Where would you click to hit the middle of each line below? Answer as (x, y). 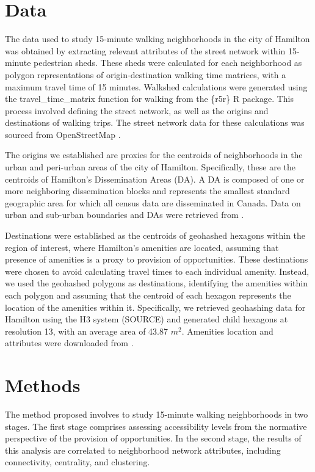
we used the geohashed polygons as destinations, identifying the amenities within (156, 283)
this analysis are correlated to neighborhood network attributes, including (143, 450)
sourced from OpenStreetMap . (63, 134)
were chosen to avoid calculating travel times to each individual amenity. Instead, (157, 271)
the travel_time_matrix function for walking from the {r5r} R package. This (150, 99)
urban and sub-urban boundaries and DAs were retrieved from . (125, 215)
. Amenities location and (227, 331)
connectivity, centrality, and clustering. (78, 462)
